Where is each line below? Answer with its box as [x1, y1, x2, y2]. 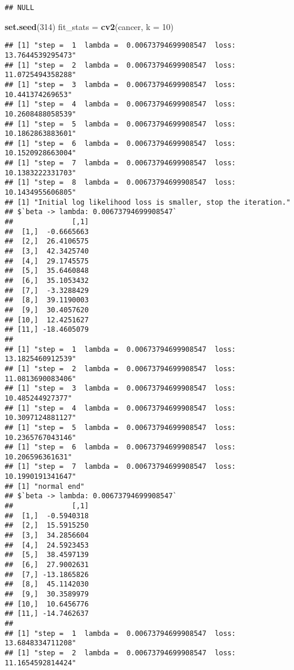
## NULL [5, 4, 35, 12]
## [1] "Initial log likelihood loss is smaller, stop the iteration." [5, 198, 290, 206]
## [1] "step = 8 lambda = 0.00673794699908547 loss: [5, 178, 236, 187]
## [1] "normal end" [5, 482, 85, 491]
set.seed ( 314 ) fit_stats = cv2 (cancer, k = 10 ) [5, 20, 174, 32]
